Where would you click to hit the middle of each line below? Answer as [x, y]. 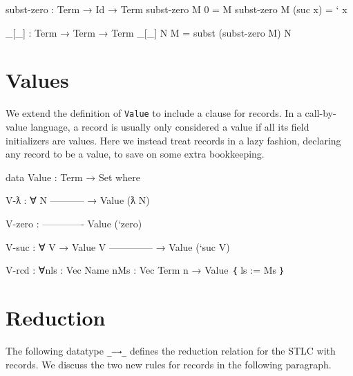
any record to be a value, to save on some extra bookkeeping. [135, 154]
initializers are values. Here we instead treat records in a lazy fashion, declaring [173, 140]
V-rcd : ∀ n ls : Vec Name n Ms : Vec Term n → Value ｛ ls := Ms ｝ [146, 270]
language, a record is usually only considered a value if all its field [170, 126]
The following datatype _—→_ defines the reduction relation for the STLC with [171, 350]
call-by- [321, 113]
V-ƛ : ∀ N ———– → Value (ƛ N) [78, 200]
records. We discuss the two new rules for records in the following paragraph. [169, 364]
